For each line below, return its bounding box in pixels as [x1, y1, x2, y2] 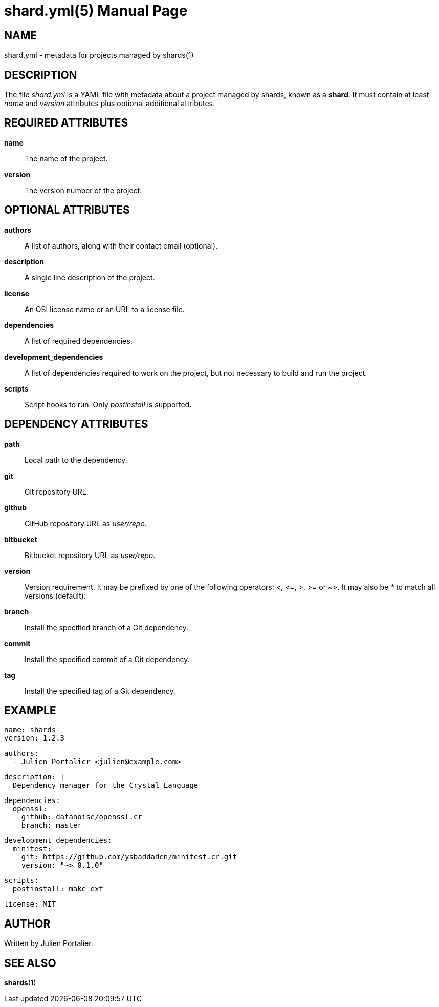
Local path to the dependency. [25, 455, 127, 464]
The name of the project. [25, 154, 108, 163]
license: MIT [4, 900, 56, 909]
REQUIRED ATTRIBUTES [4, 116, 128, 130]
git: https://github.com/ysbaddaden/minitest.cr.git [21, 853, 237, 861]
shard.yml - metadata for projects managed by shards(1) [4, 51, 194, 60]
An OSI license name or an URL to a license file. [25, 304, 185, 314]
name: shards [4, 726, 56, 734]
